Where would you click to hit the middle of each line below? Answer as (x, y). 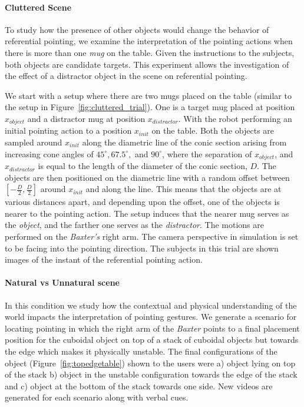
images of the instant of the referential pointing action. (104, 259)
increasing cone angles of (49, 153)
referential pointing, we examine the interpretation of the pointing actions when (149, 41)
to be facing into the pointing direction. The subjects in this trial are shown (142, 248)
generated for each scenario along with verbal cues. (97, 397)
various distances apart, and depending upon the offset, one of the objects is (142, 202)
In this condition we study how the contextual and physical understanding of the (151, 305)
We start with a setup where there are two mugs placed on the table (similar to (148, 95)
